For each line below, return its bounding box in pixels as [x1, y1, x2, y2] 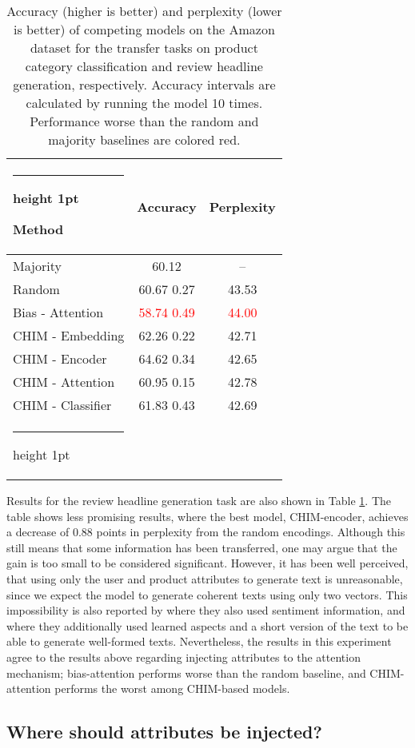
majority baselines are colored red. [48, 130, 241, 149]
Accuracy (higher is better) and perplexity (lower [6, 2, 282, 20]
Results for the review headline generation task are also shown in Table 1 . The [6, 492, 391, 508]
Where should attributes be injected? [6, 719, 322, 744]
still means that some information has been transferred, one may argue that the [6, 539, 397, 555]
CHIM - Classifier [13, 396, 112, 414]
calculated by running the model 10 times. [26, 93, 263, 112]
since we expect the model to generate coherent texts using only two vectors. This [6, 586, 408, 603]
